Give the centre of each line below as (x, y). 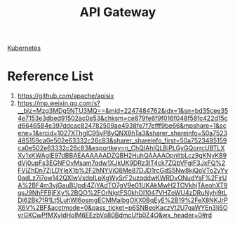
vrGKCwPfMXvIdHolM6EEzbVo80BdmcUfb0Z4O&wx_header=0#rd (115, 215)
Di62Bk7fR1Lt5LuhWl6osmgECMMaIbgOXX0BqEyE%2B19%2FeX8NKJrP (122, 200)
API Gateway (118, 12)
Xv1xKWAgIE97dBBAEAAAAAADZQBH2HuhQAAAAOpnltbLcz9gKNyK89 (122, 156)
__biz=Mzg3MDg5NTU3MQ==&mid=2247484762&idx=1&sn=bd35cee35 (123, 111)
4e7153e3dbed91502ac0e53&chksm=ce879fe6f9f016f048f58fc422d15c (122, 118)
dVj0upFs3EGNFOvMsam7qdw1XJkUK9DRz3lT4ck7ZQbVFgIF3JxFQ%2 (121, 163)
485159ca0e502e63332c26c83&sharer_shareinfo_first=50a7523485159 (122, 140)
